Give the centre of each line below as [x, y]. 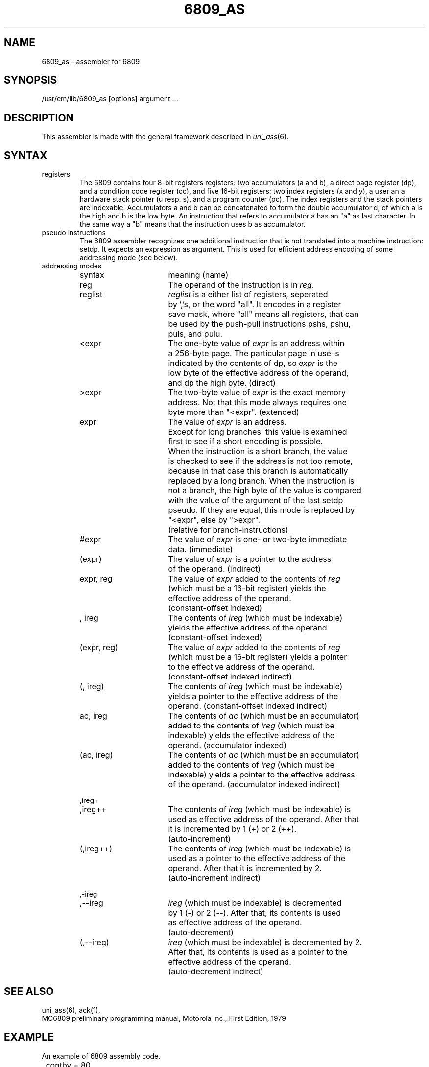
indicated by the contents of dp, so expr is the [253, 363]
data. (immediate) [201, 549]
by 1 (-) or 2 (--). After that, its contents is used [254, 913]
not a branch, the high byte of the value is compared [265, 491]
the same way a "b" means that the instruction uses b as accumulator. [192, 224]
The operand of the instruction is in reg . [241, 285]
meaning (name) [198, 275]
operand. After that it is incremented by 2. [245, 868]
